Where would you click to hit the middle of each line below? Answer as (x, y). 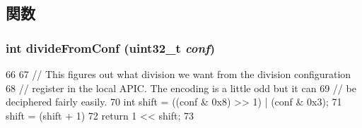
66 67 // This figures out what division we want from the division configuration (179, 74)
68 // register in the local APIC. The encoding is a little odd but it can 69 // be (181, 88)
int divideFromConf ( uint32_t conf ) (110, 47)
